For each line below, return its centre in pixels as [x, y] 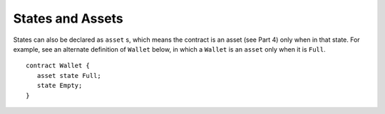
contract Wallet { [58, 66]
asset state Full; [69, 75]
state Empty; [60, 86]
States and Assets [68, 18]
